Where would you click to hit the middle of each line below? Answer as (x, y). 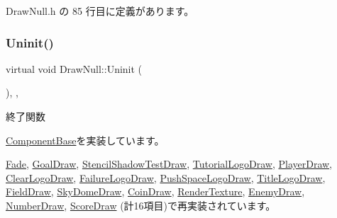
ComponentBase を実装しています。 (85, 140)
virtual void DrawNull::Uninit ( (74, 68)
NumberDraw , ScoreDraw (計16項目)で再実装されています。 (141, 205)
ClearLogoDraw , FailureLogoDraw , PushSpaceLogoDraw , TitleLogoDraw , (166, 177)
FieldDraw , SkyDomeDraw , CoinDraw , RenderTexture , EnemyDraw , (155, 191)
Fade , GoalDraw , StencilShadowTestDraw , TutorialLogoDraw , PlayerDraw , (169, 164)
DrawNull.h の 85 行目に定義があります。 (100, 11)
